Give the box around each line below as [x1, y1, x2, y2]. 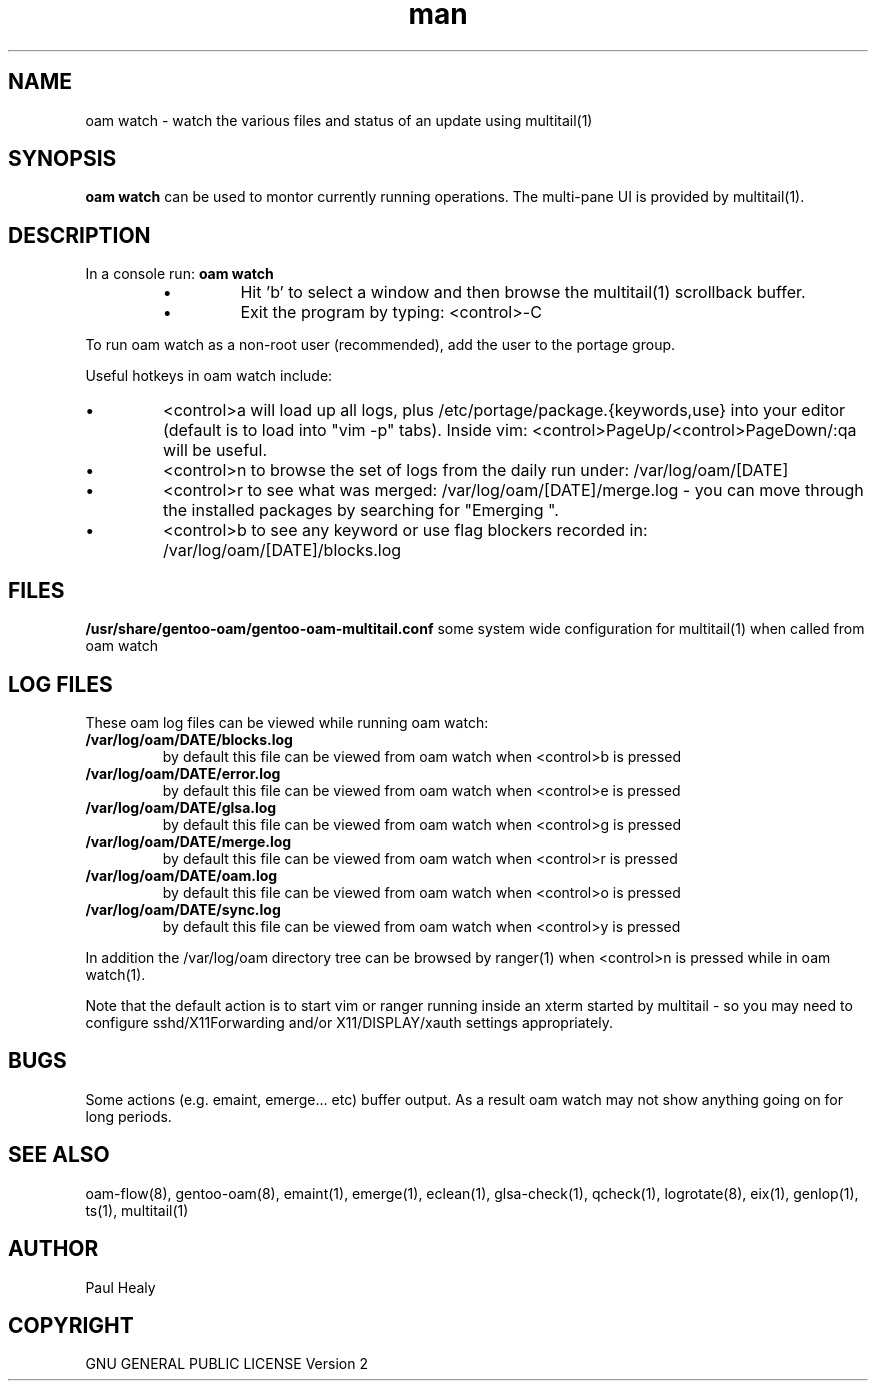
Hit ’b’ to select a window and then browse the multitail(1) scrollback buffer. [240, 282, 806, 303]
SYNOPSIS [8, 146, 117, 172]
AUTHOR [8, 1236, 99, 1262]
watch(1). [85, 965, 146, 983]
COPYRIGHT [8, 1312, 134, 1338]
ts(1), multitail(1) [85, 1201, 189, 1219]
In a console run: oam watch [85, 265, 274, 283]
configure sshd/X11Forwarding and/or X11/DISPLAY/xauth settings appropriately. [85, 1013, 613, 1031]
